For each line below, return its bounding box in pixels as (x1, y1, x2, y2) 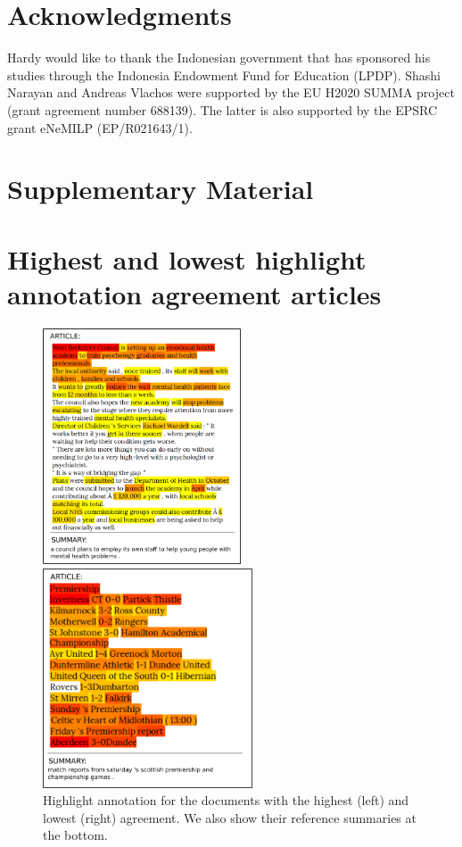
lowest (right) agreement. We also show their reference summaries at (43, 808, 417, 826)
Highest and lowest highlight (7, 240, 367, 277)
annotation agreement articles (7, 275, 382, 311)
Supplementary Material (7, 170, 314, 207)
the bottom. (43, 826, 108, 844)
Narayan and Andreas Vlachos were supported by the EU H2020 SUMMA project (7, 83, 455, 102)
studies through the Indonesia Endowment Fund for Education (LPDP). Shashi (7, 65, 441, 84)
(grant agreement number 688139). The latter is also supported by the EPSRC (7, 100, 438, 119)
